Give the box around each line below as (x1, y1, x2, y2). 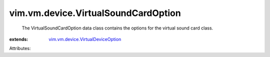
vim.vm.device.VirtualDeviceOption (48, 36, 121, 42)
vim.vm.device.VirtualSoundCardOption (9, 7, 181, 18)
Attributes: (9, 45, 31, 51)
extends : (9, 36, 28, 42)
